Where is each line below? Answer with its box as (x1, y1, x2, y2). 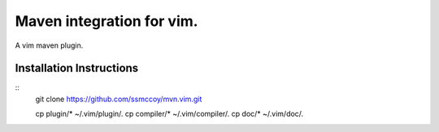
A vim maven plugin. (15, 40, 84, 50)
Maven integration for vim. (15, 12, 198, 30)
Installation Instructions (15, 62, 139, 75)
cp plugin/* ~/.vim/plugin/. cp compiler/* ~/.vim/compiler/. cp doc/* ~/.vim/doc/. (35, 109, 304, 119)
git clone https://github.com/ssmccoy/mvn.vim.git (35, 94, 202, 104)
